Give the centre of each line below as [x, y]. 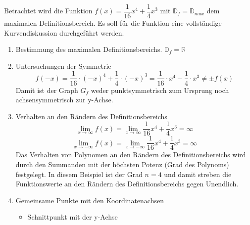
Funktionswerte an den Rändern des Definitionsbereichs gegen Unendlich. [127, 184]
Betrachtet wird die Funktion [48, 11]
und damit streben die [198, 174]
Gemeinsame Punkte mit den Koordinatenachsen [90, 200]
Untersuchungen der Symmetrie [63, 66]
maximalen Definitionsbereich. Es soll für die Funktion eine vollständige [113, 23]
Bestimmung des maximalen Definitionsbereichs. [89, 49]
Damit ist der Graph [47, 90]
